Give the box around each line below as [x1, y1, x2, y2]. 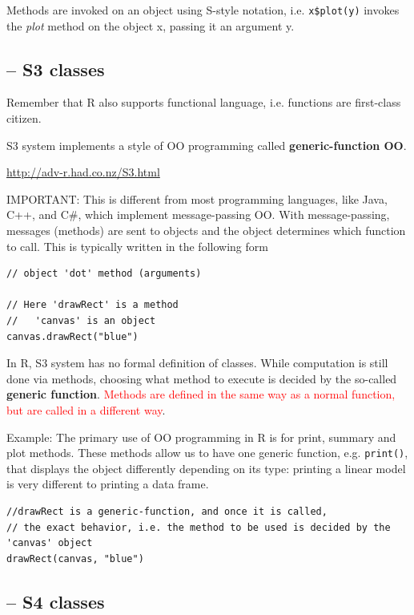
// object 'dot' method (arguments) [6, 268, 202, 280]
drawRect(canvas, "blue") [6, 552, 144, 564]
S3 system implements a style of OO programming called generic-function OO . [6, 136, 407, 153]
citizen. [6, 110, 42, 127]
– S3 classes [6, 56, 105, 81]
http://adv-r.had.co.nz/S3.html [6, 164, 160, 180]
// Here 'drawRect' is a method [6, 299, 179, 311]
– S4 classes [6, 589, 105, 613]
